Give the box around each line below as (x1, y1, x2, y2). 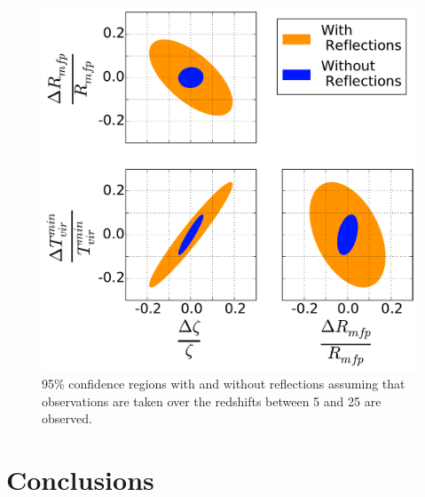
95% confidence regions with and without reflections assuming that (42, 374, 405, 393)
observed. (42, 409, 92, 428)
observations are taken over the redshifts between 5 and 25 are (42, 391, 382, 410)
